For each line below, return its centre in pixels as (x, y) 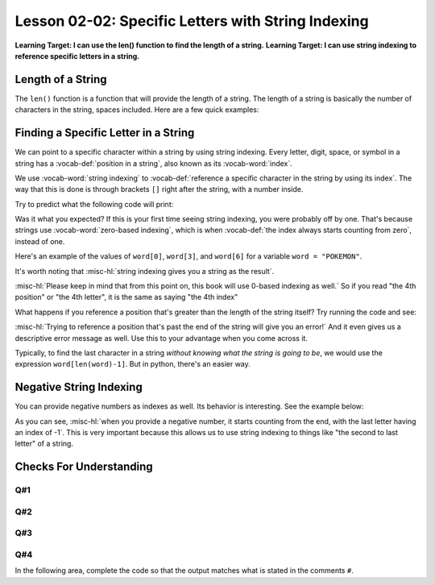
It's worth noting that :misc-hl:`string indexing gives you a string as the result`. (145, 271)
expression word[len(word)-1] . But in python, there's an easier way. (133, 364)
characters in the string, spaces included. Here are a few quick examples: (137, 110)
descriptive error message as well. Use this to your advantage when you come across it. (161, 338)
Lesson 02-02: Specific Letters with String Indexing (192, 21)
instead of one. (40, 241)
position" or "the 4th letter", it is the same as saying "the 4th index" (126, 297)
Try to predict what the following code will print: (94, 204)
